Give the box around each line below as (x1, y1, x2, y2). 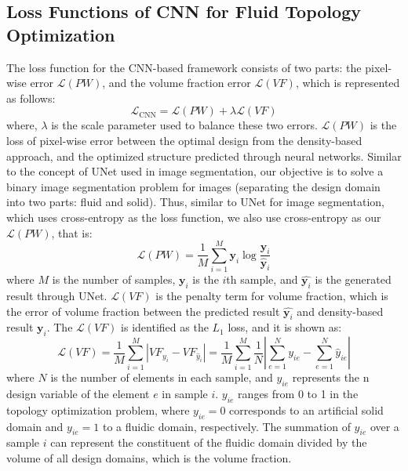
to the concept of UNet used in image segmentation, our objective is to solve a (6, 163, 384, 179)
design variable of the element (6, 386, 150, 402)
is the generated (315, 271, 392, 288)
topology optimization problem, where (6, 401, 190, 418)
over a (370, 418, 399, 434)
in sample (162, 386, 208, 402)
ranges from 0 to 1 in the (238, 386, 359, 402)
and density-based (297, 303, 384, 319)
